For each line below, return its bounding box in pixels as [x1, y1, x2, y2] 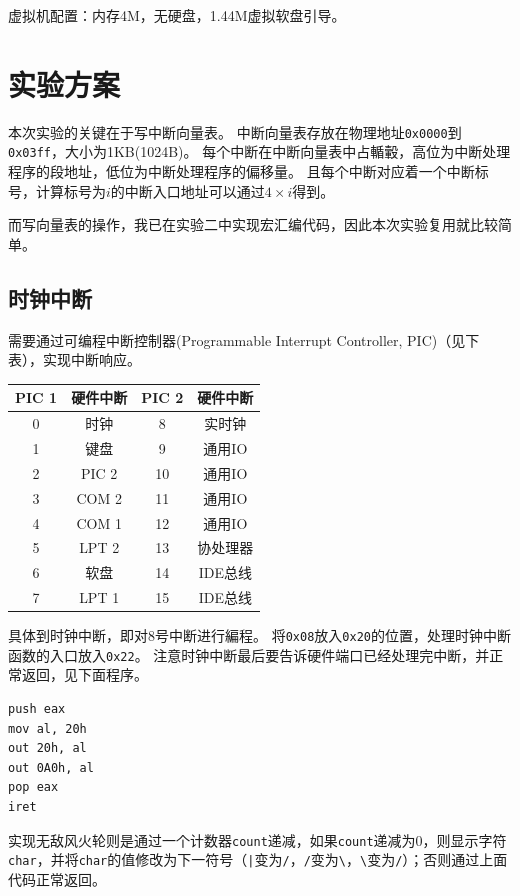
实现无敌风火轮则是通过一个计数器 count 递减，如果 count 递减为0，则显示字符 [8, 829, 507, 850]
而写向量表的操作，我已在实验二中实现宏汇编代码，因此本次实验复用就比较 [8, 214, 498, 235]
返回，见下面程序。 [21, 664, 148, 685]
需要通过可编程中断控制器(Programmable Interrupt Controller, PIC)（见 [8, 329, 466, 350]
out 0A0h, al [8, 760, 94, 775]
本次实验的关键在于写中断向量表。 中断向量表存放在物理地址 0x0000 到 [8, 121, 462, 142]
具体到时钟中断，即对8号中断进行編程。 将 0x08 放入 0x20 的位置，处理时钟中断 [8, 625, 511, 646]
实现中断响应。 [42, 349, 141, 370]
